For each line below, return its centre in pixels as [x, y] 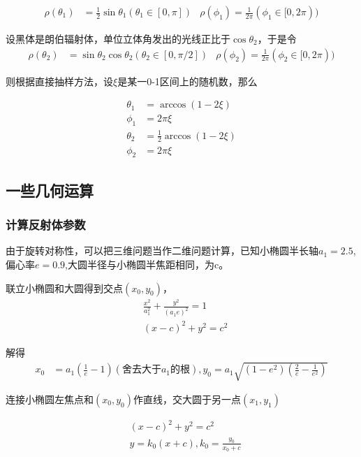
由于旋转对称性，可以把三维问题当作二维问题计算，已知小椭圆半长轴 [162, 251]
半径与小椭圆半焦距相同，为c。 [158, 264]
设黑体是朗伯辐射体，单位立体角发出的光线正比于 [118, 39]
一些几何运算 [50, 190]
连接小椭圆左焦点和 [50, 399]
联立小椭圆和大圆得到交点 [64, 288]
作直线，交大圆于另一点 [187, 399]
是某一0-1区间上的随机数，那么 [187, 81]
